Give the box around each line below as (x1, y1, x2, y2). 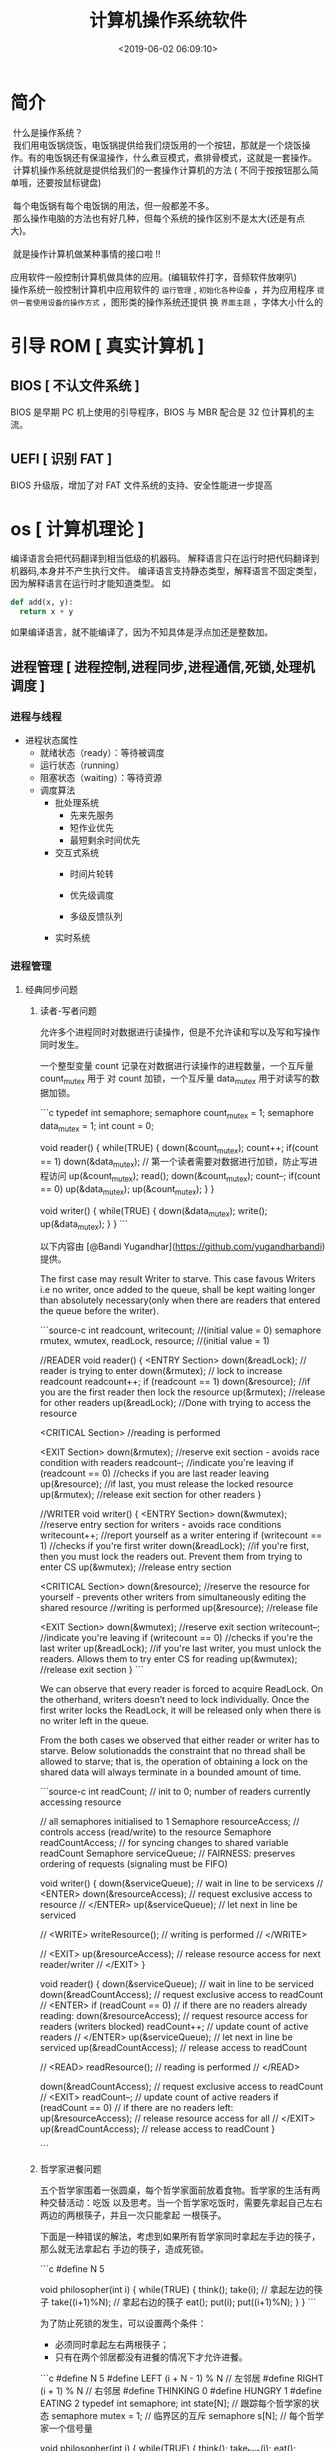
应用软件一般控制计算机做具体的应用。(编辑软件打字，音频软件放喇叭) (10, 271, 298, 283)
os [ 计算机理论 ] (10, 517, 145, 540)
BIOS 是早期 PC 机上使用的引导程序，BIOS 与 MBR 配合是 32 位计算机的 (10, 406, 306, 418)
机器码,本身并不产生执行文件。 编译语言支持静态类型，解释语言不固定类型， (10, 565, 322, 577)
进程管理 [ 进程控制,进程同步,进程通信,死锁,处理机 (10, 658, 315, 675)
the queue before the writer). (39, 1305, 160, 1317)
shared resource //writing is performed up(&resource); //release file (39, 1602, 318, 1614)
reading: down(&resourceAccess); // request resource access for (39, 2010, 308, 2022)
